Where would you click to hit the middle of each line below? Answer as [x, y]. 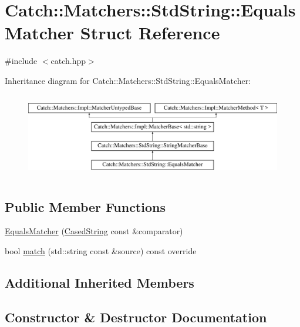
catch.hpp [68, 61]
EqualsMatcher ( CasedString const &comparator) [94, 231]
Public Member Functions [85, 206]
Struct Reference [150, 33]
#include [21, 61]
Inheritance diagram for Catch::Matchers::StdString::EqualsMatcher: [128, 80]
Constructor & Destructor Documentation [136, 317]
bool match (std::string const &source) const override [101, 250]
